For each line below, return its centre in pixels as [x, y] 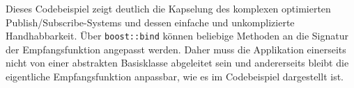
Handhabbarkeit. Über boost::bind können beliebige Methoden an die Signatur [177, 36]
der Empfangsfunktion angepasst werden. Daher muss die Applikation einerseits [176, 49]
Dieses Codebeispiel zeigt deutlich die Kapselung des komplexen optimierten [168, 8]
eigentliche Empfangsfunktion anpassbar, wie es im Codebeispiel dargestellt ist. [175, 77]
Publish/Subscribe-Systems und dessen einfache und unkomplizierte [150, 22]
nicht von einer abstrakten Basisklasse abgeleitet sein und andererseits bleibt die [177, 63]
